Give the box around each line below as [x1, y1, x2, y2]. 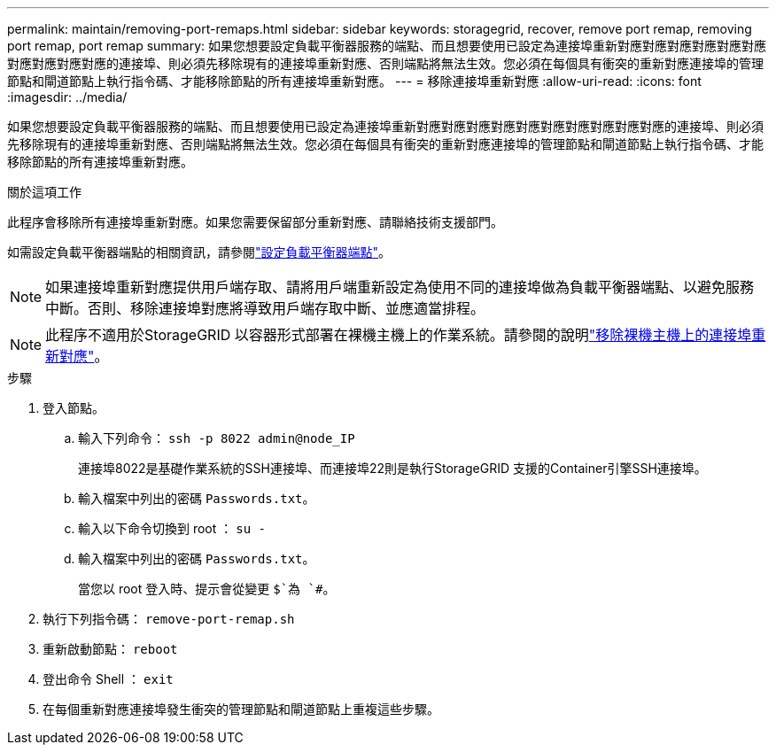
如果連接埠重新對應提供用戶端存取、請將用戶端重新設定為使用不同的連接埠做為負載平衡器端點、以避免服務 [45, 278, 755, 296]
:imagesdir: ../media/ [7, 89, 128, 105]
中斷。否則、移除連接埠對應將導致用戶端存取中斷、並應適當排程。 [45, 299, 485, 317]
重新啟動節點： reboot [43, 641, 178, 656]
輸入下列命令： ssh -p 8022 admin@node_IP [78, 430, 355, 446]
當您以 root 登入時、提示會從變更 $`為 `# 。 [78, 581, 336, 596]
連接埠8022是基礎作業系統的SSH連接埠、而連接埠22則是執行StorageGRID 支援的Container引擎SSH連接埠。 [78, 461, 707, 476]
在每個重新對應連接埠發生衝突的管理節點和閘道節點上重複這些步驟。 [43, 702, 439, 717]
